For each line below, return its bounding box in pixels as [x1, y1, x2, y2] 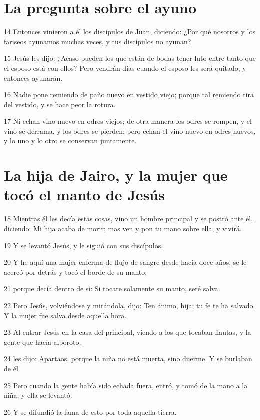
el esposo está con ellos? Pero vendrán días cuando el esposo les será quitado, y [4, 62, 246, 73]
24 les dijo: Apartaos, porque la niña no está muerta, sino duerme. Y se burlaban [4, 353, 252, 364]
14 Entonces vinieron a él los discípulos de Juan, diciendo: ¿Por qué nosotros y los [4, 26, 255, 37]
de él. [4, 363, 20, 373]
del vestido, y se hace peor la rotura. [4, 99, 116, 109]
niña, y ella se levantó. [4, 390, 72, 400]
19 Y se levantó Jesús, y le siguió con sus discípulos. [4, 240, 163, 250]
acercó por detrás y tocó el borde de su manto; [4, 266, 147, 277]
